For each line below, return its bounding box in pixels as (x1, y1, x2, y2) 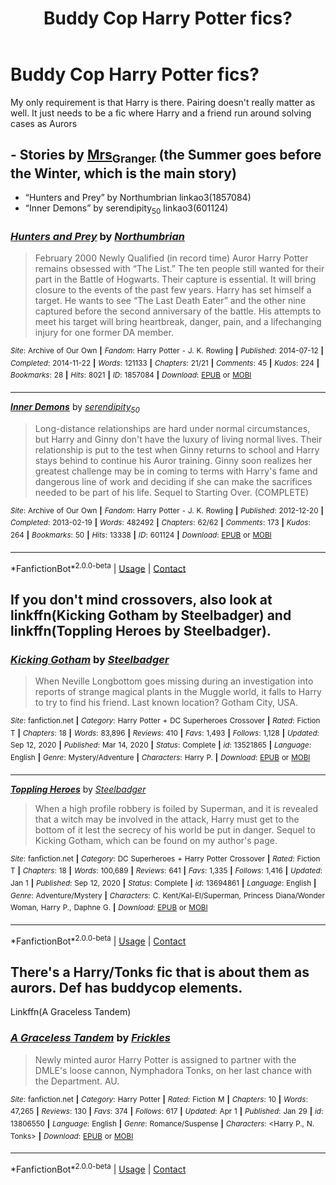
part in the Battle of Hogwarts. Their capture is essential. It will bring (34, 273, 317, 286)
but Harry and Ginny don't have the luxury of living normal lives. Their (34, 433, 323, 445)
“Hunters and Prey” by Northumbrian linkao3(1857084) (24, 191, 252, 203)
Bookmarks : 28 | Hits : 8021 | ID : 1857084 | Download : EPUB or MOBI (10, 370, 252, 381)
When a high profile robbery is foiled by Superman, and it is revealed (34, 802, 318, 814)
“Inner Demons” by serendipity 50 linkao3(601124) (24, 202, 229, 216)
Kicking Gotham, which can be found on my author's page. (34, 834, 278, 846)
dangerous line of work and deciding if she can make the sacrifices (34, 475, 313, 487)
